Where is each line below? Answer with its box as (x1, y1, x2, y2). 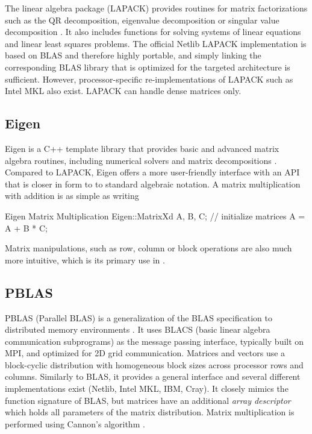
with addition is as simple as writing (5, 189, 139, 202)
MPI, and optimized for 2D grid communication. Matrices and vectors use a (5, 347, 285, 359)
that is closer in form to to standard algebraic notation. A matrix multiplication (5, 177, 301, 190)
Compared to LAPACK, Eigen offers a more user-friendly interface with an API (5, 166, 300, 178)
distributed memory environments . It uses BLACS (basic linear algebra (5, 323, 270, 336)
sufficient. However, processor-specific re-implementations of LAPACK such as (5, 72, 293, 85)
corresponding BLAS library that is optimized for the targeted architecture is (5, 60, 290, 73)
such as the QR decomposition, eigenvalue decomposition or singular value (5, 13, 279, 26)
